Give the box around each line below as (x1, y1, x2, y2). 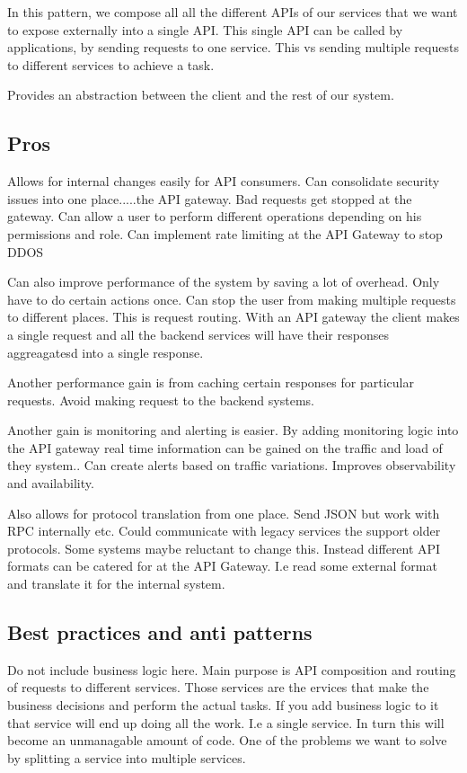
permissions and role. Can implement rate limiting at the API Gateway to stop (7, 224, 443, 243)
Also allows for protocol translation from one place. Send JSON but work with (7, 503, 440, 522)
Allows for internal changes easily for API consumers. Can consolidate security (7, 172, 440, 191)
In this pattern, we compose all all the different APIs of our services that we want (7, 3, 458, 21)
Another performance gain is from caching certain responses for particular (7, 373, 414, 392)
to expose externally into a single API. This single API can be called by (7, 20, 403, 39)
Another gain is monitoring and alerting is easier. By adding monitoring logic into (7, 421, 459, 440)
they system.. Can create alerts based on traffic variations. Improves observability (7, 456, 456, 475)
